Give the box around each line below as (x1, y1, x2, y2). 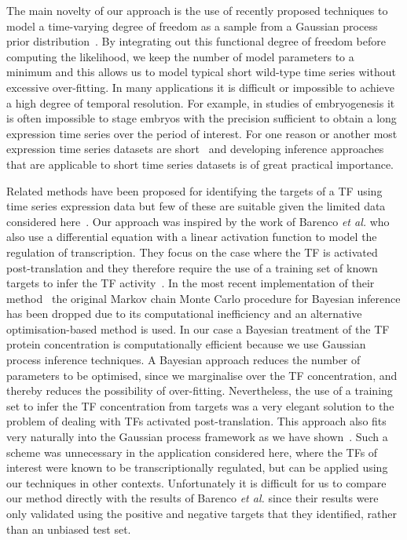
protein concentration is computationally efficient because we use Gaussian (6, 336, 366, 352)
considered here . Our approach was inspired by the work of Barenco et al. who (6, 213, 390, 229)
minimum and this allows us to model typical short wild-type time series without (6, 64, 396, 80)
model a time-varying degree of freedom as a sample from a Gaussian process (6, 17, 378, 34)
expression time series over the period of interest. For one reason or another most (6, 125, 398, 141)
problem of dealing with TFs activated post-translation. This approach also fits (6, 413, 387, 429)
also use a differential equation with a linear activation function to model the (6, 228, 377, 245)
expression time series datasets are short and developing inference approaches (6, 140, 384, 157)
